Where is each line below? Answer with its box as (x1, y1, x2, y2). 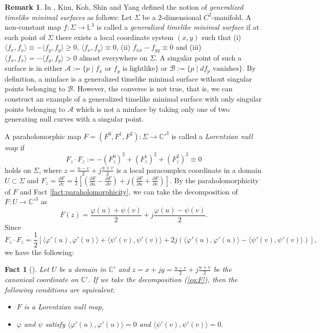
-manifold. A (211, 11, 251, 22)
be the (213, 264, 232, 275)
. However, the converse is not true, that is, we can (73, 83, 233, 94)
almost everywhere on (79, 52, 148, 63)
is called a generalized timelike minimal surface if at (96, 22, 259, 32)
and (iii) (175, 42, 202, 52)
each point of (5, 31, 46, 42)
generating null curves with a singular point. (5, 113, 144, 124)
